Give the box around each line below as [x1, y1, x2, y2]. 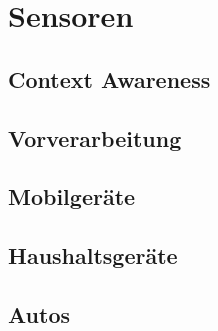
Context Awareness [8, 63, 211, 94]
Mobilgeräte [8, 181, 136, 212]
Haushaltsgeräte [8, 240, 178, 271]
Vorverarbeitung [8, 122, 182, 153]
